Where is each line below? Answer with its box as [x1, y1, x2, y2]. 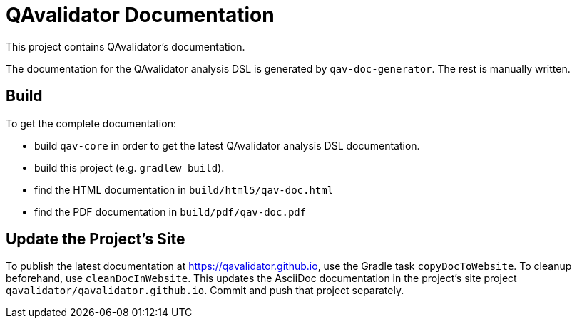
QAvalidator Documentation [6, 3, 275, 27]
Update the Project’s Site [6, 230, 185, 249]
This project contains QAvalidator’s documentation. [6, 40, 245, 53]
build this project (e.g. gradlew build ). [34, 161, 225, 174]
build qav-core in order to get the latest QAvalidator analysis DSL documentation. [34, 139, 420, 152]
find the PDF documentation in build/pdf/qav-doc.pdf [34, 205, 307, 218]
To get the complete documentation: [6, 117, 176, 130]
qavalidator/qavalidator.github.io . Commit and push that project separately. [6, 284, 404, 297]
